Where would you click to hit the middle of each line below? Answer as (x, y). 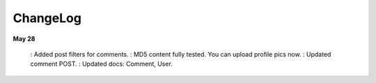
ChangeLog (47, 18)
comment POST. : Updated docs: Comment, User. (102, 64)
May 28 (24, 39)
